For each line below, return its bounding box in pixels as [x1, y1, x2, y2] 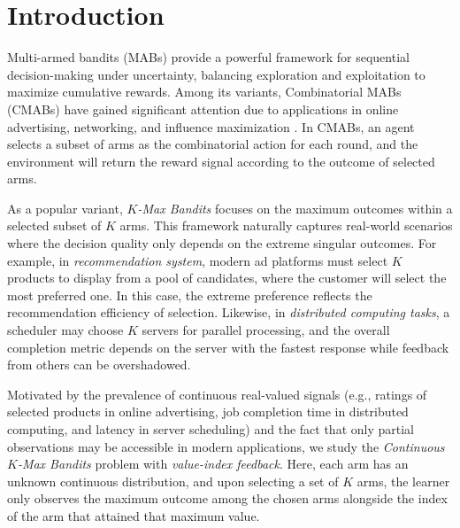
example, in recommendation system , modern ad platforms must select [7, 251, 388, 269]
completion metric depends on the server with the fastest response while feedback [7, 338, 449, 356]
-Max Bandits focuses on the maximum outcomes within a [137, 198, 453, 217]
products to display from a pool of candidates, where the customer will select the [7, 268, 447, 287]
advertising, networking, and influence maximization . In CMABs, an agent [7, 117, 415, 136]
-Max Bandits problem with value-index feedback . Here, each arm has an [17, 454, 409, 473]
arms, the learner [356, 471, 450, 490]
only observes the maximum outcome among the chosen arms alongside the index [7, 489, 448, 508]
